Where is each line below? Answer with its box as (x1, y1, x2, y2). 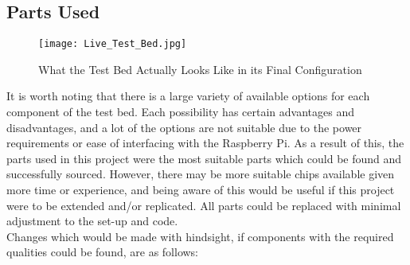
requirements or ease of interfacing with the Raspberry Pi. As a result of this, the (6, 134, 404, 151)
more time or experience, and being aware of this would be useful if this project (6, 181, 395, 198)
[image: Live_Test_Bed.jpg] (38, 38, 187, 50)
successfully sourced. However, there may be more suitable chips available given (6, 166, 395, 182)
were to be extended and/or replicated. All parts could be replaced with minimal (6, 197, 401, 213)
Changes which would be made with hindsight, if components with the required (6, 228, 394, 244)
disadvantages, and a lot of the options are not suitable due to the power (6, 119, 362, 135)
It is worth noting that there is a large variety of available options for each (6, 88, 370, 104)
